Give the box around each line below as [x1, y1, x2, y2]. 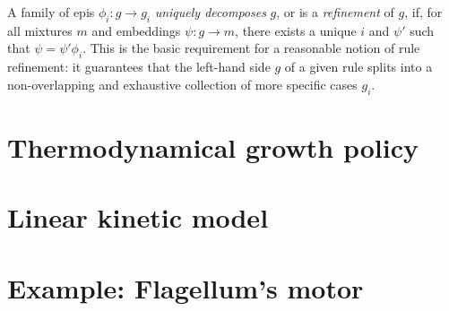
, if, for [404, 3, 443, 21]
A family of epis [7, 3, 95, 21]
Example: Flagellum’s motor [7, 269, 364, 306]
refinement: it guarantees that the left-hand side [7, 57, 271, 76]
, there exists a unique [235, 21, 357, 39]
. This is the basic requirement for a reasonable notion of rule [82, 39, 420, 57]
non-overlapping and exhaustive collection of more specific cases [7, 74, 358, 93]
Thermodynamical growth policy [7, 128, 419, 165]
